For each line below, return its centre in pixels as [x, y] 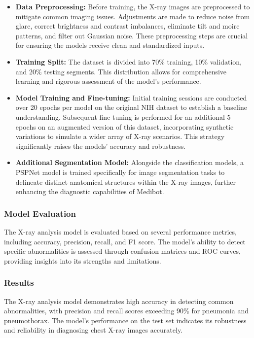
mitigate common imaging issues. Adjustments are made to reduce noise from [133, 16]
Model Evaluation [40, 213]
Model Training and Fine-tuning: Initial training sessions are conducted [131, 97]
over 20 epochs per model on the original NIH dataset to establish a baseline [131, 107]
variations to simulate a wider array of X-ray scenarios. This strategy [120, 136]
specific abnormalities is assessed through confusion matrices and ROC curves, [122, 251]
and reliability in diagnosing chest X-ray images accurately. [93, 330]
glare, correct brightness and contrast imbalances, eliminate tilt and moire [127, 26]
